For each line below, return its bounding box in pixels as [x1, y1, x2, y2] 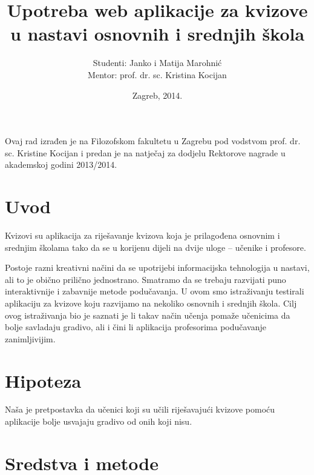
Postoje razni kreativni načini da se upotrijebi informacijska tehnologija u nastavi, [5, 261, 310, 274]
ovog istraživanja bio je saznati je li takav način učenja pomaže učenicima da [5, 308, 290, 321]
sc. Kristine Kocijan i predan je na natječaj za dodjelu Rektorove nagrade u [5, 146, 286, 159]
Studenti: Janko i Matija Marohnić [93, 56, 222, 69]
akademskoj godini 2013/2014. [5, 158, 117, 171]
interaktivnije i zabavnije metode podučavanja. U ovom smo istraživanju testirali [5, 285, 304, 297]
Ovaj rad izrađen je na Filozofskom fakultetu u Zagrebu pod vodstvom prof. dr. [5, 135, 301, 147]
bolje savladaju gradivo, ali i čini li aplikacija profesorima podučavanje [5, 321, 267, 333]
